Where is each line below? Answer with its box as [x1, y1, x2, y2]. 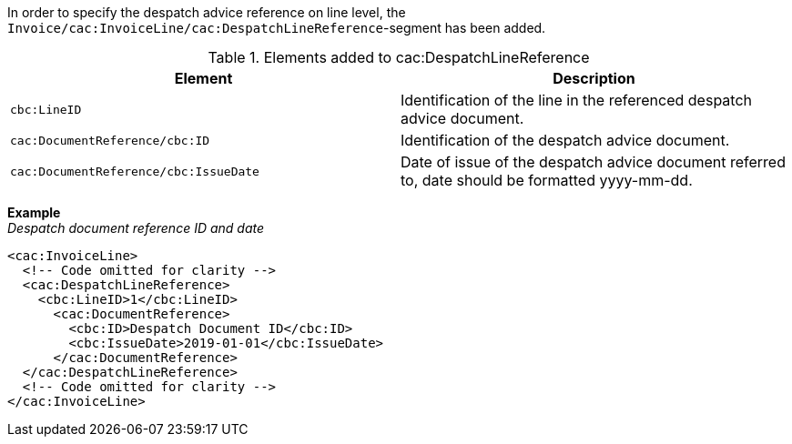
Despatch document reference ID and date [7, 220, 265, 236]
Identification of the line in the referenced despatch [401, 91, 752, 109]
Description [553, 69, 635, 87]
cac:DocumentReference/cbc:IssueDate [10, 164, 259, 178]
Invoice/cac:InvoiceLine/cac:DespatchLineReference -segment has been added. [7, 20, 546, 35]
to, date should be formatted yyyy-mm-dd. [401, 171, 693, 189]
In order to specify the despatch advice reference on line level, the [7, 5, 406, 20]
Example [7, 205, 61, 220]
